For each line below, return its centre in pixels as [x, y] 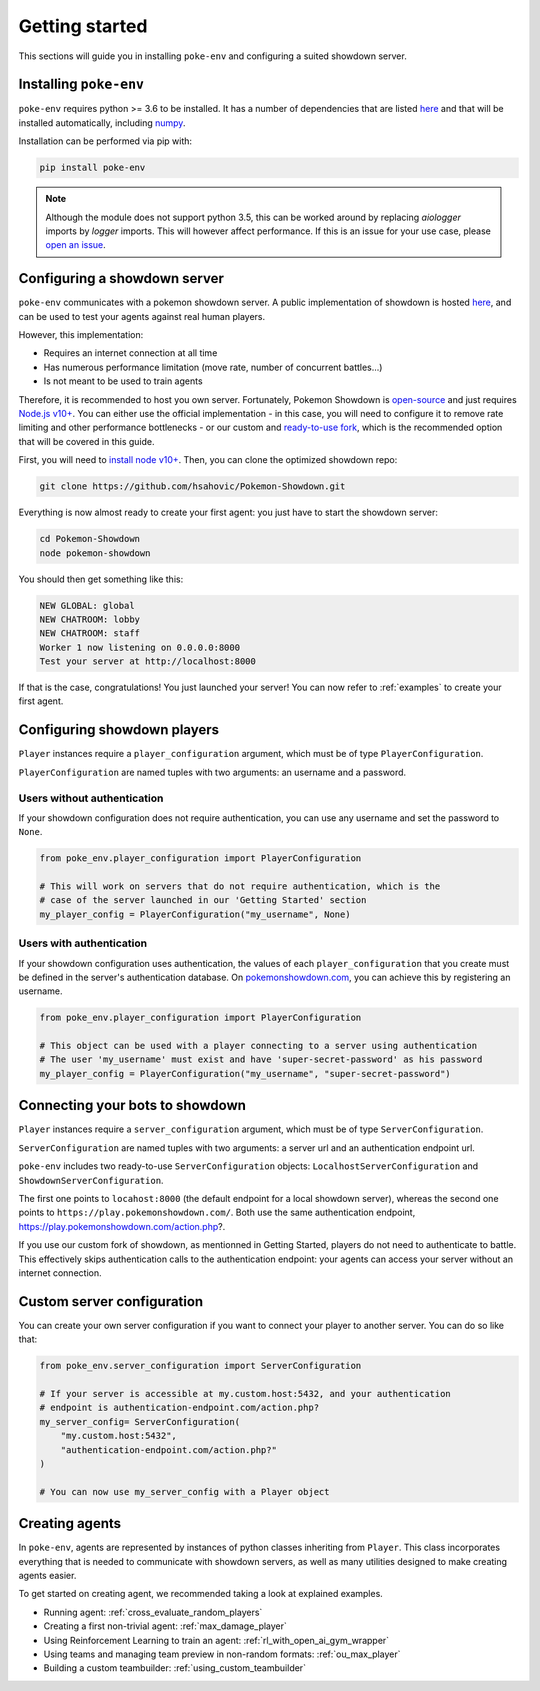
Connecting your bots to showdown [132, 1105]
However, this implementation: [81, 335]
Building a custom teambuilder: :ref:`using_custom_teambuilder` [175, 1668]
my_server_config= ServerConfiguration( [139, 1421]
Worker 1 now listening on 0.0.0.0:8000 [139, 647]
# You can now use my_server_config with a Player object [184, 1491]
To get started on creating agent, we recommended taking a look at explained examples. [201, 1594]
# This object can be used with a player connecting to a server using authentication [258, 1046]
